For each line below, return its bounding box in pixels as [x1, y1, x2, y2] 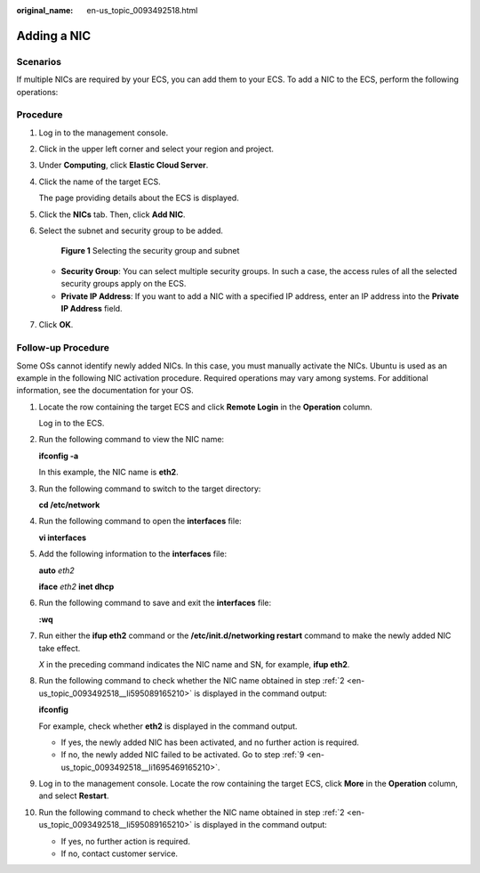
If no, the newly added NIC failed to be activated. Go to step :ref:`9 [60, 749, 305, 760]
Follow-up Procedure [16, 342, 110, 354]
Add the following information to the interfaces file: [38, 548, 227, 560]
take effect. [38, 643, 81, 653]
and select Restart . [38, 790, 109, 801]
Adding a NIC [16, 28, 92, 44]
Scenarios [16, 55, 62, 68]
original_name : [16, 5, 74, 15]
